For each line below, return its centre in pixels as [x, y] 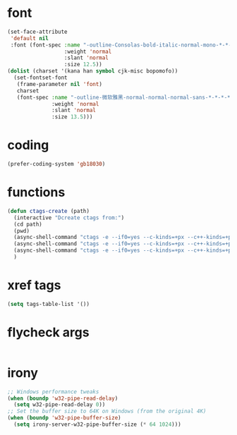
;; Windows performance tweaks [53, 392]
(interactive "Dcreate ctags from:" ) [69, 217]
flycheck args [48, 332]
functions [36, 192]
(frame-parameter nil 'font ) [59, 84]
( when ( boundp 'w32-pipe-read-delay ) [63, 398]
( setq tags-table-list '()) [49, 304]
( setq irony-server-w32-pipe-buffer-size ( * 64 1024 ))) [97, 424]
